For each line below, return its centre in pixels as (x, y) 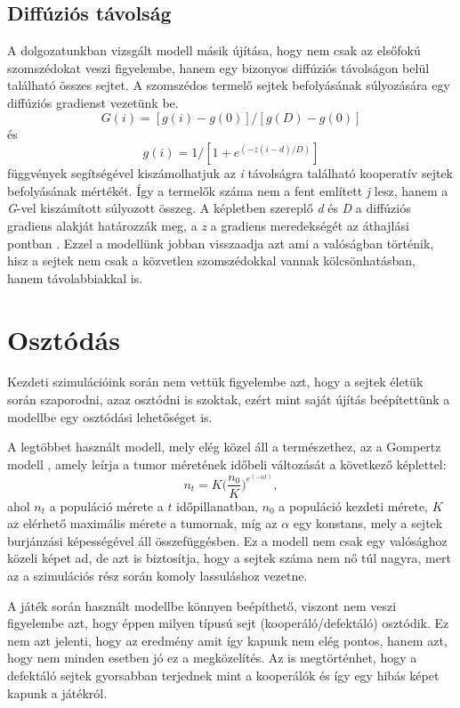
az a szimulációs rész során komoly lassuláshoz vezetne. (157, 575)
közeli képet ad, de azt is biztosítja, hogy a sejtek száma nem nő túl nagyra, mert (229, 558)
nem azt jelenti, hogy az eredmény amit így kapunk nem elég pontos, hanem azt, (227, 640)
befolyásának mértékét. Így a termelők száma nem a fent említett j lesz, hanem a (228, 190)
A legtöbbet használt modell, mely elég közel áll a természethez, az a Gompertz (224, 447)
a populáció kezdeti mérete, (354, 505)
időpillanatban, (217, 505)
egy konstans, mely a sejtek (368, 523)
